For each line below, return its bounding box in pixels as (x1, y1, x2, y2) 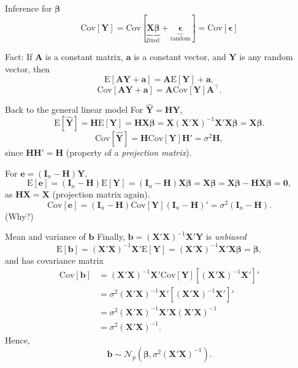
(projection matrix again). (52, 188, 150, 201)
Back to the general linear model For (5, 103, 143, 116)
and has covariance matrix (5, 253, 104, 266)
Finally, (97, 230, 125, 243)
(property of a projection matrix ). (66, 145, 192, 158)
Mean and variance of (5, 230, 86, 243)
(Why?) (5, 209, 34, 222)
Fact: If (5, 50, 32, 63)
